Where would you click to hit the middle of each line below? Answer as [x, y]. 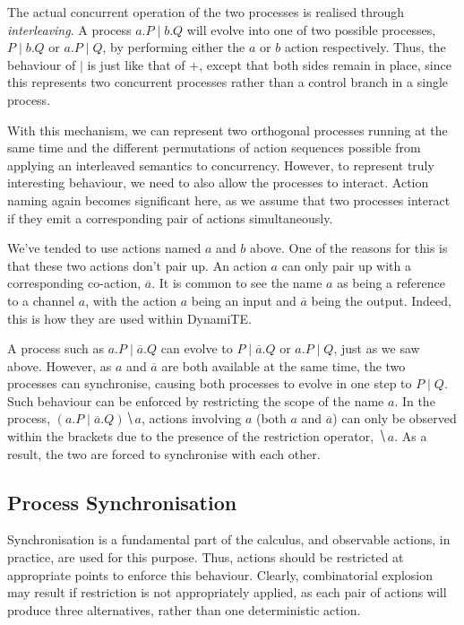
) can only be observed [395, 418]
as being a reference [391, 283]
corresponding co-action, [74, 283]
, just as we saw [377, 348]
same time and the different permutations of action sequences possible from [214, 148]
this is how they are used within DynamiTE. [129, 318]
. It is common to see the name [237, 283]
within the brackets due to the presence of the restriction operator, [191, 436]
